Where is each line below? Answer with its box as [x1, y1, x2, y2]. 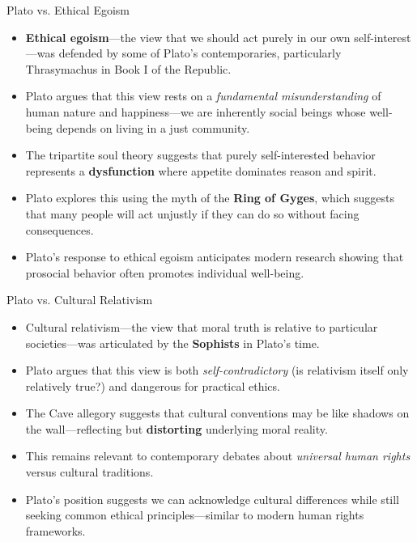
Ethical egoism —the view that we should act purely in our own [25, 28, 351, 45]
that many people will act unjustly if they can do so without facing [25, 205, 360, 222]
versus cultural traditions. [25, 464, 154, 481]
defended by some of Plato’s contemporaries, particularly [58, 44, 342, 61]
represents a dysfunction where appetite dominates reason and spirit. [25, 162, 377, 179]
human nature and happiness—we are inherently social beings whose [25, 103, 366, 120]
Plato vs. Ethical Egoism [6, 2, 130, 18]
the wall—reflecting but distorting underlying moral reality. [25, 420, 328, 437]
